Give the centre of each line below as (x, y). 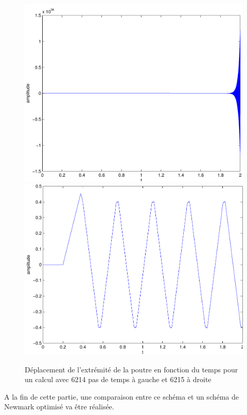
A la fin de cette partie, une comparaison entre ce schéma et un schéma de (122, 396)
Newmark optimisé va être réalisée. (59, 407)
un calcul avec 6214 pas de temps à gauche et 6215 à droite (118, 379)
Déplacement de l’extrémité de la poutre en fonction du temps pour (131, 369)
